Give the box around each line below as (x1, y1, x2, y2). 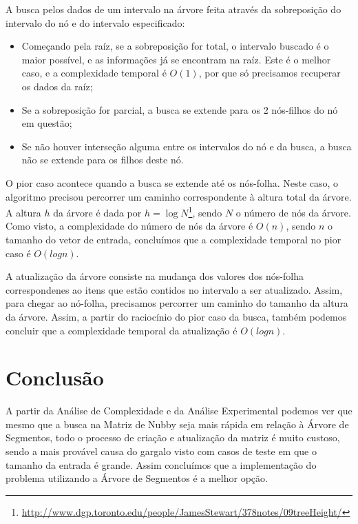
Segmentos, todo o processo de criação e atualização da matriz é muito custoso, (6, 430, 340, 445)
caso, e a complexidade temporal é (21, 65, 167, 80)
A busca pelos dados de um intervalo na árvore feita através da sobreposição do (6, 2, 341, 16)
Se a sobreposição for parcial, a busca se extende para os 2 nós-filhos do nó (21, 102, 338, 117)
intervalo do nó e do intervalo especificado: (6, 15, 185, 30)
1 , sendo (188, 203, 222, 219)
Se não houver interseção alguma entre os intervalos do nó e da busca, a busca (21, 139, 352, 153)
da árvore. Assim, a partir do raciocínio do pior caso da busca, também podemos (6, 309, 347, 323)
